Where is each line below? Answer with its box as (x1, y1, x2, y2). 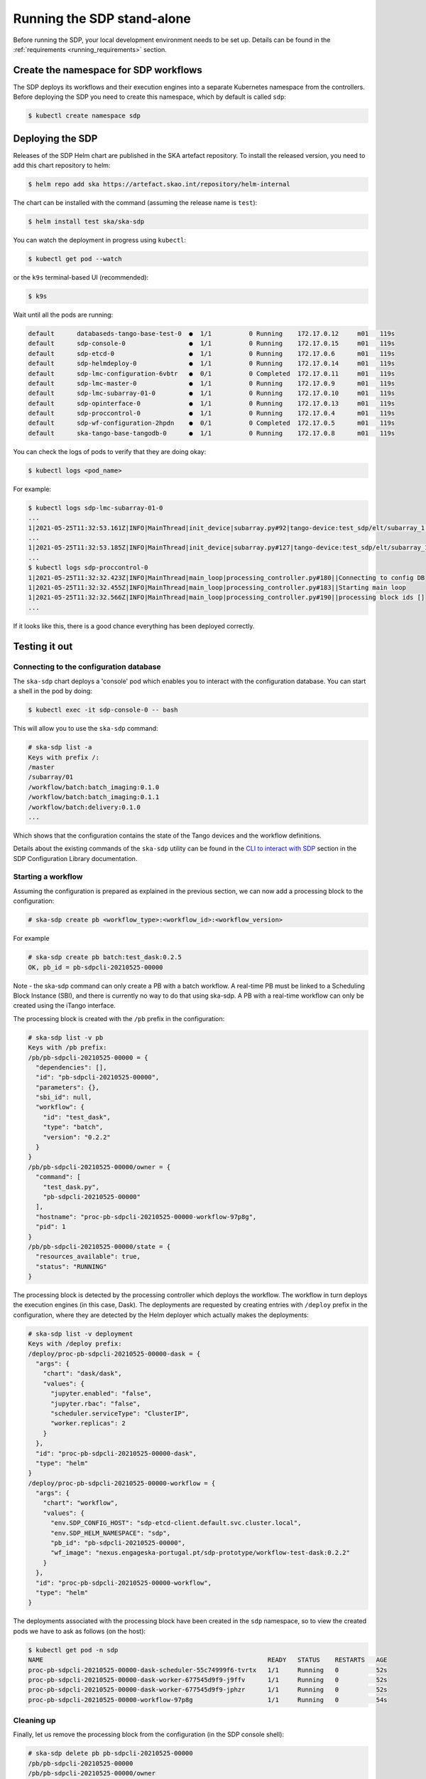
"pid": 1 (35, 1223, 66, 1231)
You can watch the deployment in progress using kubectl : (13, 236, 187, 245)
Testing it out (13, 640, 73, 653)
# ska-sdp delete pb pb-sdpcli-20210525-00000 (28, 1749, 193, 1758)
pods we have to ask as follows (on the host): (13, 1627, 146, 1635)
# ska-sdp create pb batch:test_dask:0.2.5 (28, 954, 182, 961)
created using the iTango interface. (13, 1001, 116, 1010)
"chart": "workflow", (43, 1499, 119, 1507)
